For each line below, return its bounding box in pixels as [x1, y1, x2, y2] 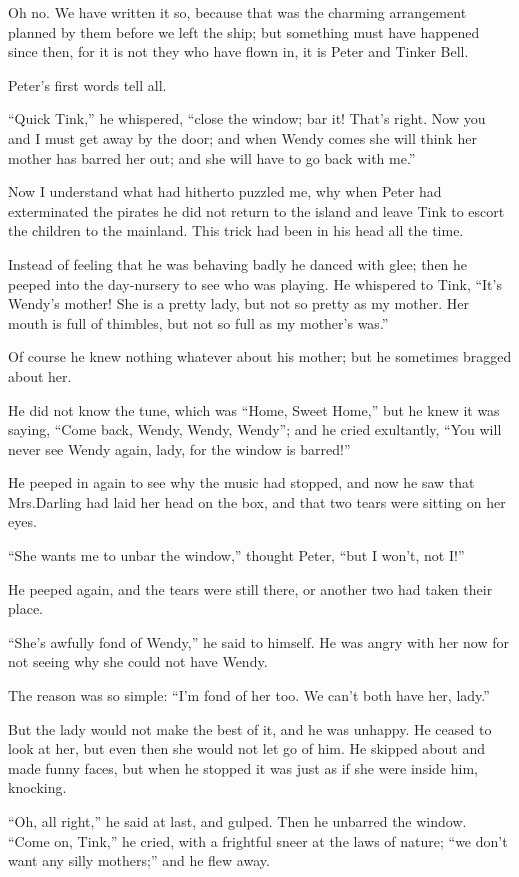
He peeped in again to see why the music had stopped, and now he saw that [8, 472, 475, 493]
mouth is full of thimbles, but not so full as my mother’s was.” [8, 312, 389, 333]
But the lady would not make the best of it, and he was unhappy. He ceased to [8, 718, 492, 739]
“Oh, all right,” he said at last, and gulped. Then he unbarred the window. [8, 811, 467, 831]
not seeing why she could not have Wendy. [8, 651, 268, 672]
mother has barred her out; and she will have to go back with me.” [8, 147, 416, 168]
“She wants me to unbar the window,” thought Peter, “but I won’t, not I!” [8, 545, 465, 566]
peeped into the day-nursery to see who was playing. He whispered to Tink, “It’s [8, 273, 502, 294]
